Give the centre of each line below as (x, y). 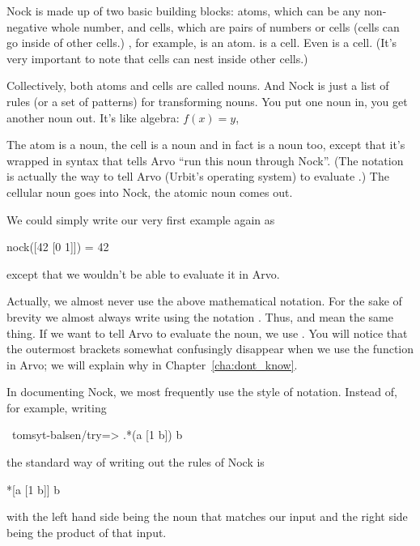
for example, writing (57, 407)
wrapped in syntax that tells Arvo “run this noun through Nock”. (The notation (205, 160)
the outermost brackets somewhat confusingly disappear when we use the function (210, 349)
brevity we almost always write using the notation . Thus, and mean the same (200, 316)
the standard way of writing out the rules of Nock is (136, 462)
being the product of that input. (87, 532)
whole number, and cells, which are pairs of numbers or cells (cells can (225, 26)
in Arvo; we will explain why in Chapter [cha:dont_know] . (152, 364)
